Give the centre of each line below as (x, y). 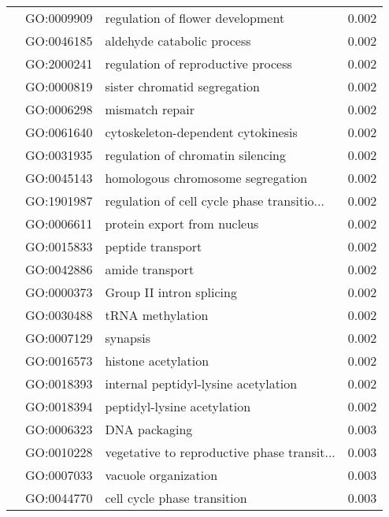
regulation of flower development (195, 18)
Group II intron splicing (171, 292)
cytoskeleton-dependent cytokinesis (201, 132)
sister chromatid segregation (182, 86)
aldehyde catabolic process (178, 41)
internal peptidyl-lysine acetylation (201, 383)
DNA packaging (149, 429)
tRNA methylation (157, 315)
